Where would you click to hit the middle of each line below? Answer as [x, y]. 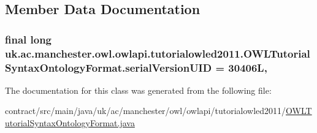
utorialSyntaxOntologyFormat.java [70, 123]
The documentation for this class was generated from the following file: [138, 90]
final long [29, 39]
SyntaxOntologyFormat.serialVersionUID [109, 67]
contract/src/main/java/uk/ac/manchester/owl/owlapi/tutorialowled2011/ [146, 111]
